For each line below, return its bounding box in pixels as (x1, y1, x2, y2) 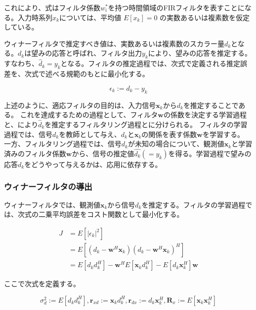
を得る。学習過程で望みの (168, 148, 252, 158)
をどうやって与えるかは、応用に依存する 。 (24, 159, 162, 169)
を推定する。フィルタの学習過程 (141, 199, 246, 209)
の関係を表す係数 (141, 129, 197, 139)
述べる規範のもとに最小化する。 (45, 69, 149, 79)
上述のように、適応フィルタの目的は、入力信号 (4, 100, 156, 110)
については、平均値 (59, 12, 122, 22)
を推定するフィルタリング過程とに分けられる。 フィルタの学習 (44, 119, 248, 129)
